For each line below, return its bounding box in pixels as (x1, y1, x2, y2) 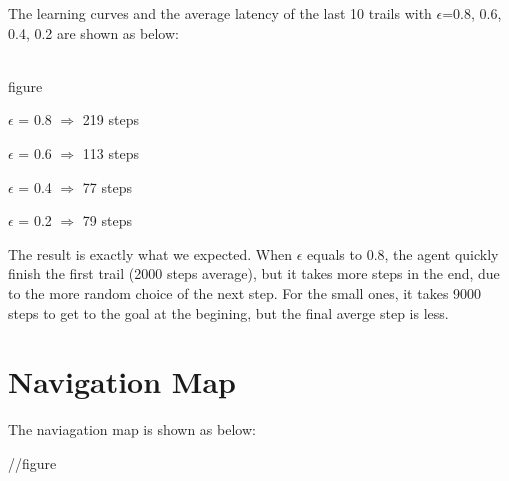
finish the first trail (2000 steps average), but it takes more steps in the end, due (8, 263, 500, 284)
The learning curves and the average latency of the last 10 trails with (8, 3, 432, 23)
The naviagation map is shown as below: (8, 419, 256, 440)
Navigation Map (8, 361, 236, 402)
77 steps (82, 176, 133, 197)
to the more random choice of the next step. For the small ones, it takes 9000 (8, 282, 482, 303)
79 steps (82, 210, 133, 231)
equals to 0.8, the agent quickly (307, 243, 499, 264)
